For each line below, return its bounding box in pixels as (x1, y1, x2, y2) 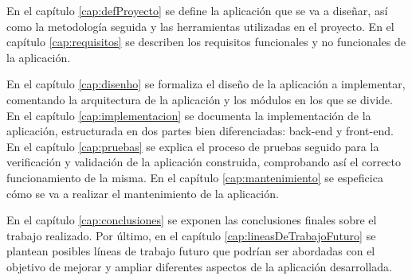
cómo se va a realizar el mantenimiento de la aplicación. (6, 185, 279, 201)
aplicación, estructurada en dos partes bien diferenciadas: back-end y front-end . (6, 122, 394, 139)
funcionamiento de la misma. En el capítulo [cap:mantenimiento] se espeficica (6, 169, 383, 185)
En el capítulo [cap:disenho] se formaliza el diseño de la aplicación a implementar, (6, 76, 406, 92)
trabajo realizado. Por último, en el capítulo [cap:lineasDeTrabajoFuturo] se (6, 227, 376, 243)
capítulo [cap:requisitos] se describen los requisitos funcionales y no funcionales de (6, 33, 406, 50)
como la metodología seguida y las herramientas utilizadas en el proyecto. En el (6, 17, 394, 34)
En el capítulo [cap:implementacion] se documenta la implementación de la (6, 107, 371, 123)
